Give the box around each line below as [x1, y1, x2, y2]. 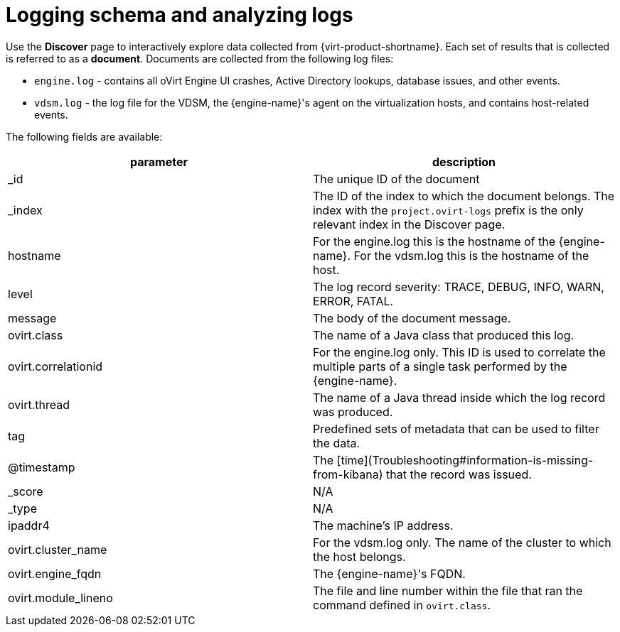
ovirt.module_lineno [8, 590, 113, 605]
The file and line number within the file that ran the [313, 583, 583, 598]
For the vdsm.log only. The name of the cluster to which [313, 535, 611, 550]
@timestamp [8, 459, 75, 474]
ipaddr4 [8, 518, 50, 533]
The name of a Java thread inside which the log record [313, 390, 606, 405]
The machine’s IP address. [313, 518, 454, 533]
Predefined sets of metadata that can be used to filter [313, 421, 599, 436]
